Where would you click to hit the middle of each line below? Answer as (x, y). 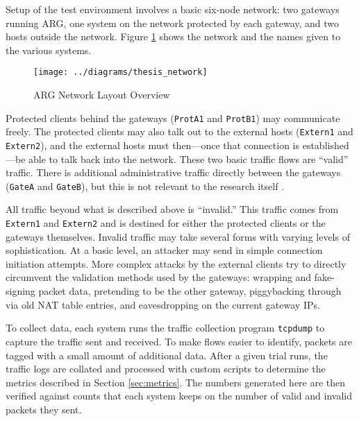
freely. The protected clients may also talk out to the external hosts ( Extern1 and (179, 131)
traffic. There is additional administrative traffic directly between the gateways (173, 172)
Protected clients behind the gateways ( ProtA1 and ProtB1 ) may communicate (173, 118)
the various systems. (49, 50)
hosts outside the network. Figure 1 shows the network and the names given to (173, 36)
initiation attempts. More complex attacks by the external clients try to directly (176, 263)
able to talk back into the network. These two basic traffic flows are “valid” (189, 158)
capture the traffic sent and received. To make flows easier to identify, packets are (179, 341)
